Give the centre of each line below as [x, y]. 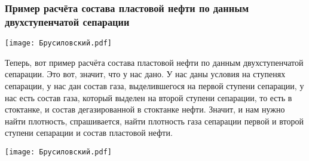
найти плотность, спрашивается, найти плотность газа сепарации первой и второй [154, 121]
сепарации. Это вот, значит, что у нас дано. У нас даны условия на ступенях [145, 74]
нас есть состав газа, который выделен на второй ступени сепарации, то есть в [149, 97]
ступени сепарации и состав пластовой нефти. [89, 133]
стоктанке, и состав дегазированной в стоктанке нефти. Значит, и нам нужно [145, 109]
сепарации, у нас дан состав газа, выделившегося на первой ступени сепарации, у [154, 85]
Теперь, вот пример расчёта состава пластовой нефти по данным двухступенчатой [154, 62]
